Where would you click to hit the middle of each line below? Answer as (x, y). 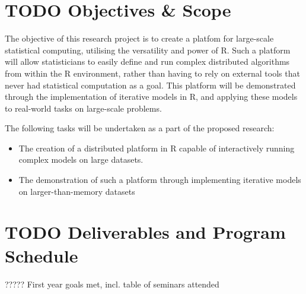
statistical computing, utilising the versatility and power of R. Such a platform (148, 50)
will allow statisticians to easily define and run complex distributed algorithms (147, 61)
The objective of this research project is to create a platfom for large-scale (139, 38)
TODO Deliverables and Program (145, 232)
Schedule (42, 255)
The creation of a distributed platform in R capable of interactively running (157, 148)
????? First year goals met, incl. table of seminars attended (112, 284)
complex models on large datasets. (81, 159)
